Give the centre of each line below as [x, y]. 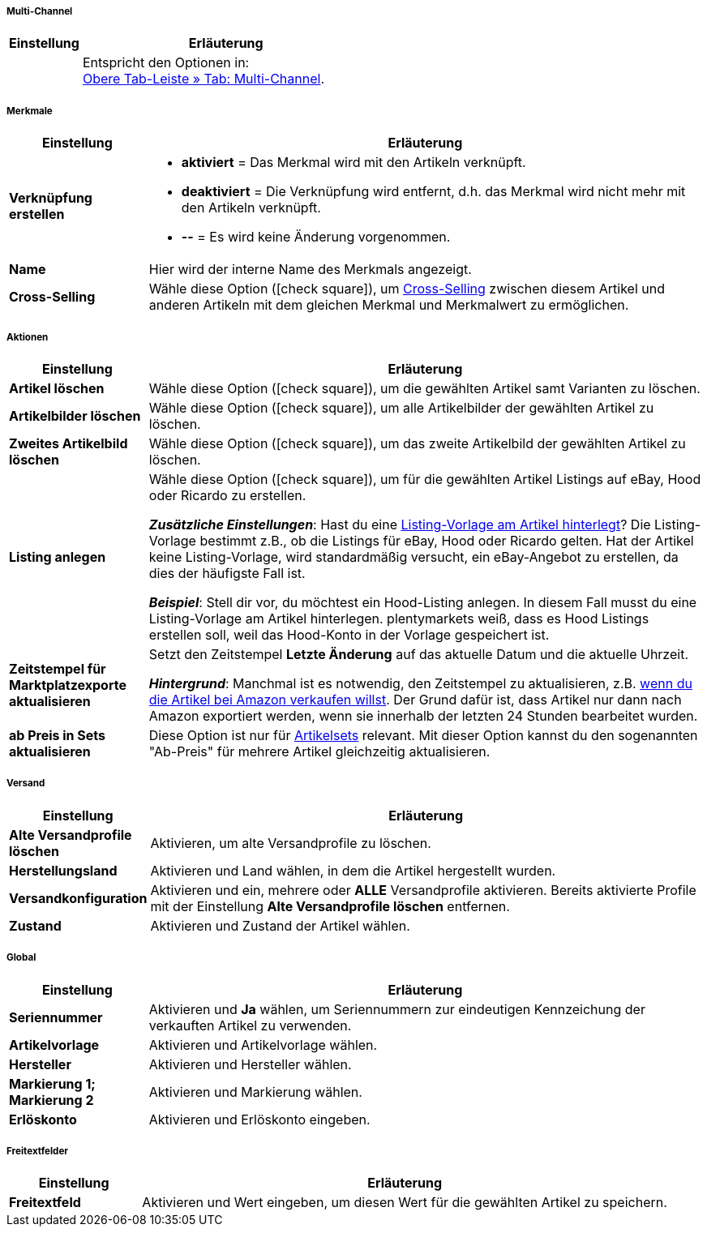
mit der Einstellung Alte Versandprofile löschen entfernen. [330, 906]
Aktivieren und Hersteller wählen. [250, 1064]
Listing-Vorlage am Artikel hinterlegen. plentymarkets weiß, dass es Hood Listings [399, 618]
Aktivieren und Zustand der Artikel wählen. [280, 925]
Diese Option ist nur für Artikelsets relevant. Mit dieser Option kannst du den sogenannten [423, 735]
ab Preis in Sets [58, 735]
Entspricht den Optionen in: [166, 63]
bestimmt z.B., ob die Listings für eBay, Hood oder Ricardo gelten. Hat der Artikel [447, 540]
